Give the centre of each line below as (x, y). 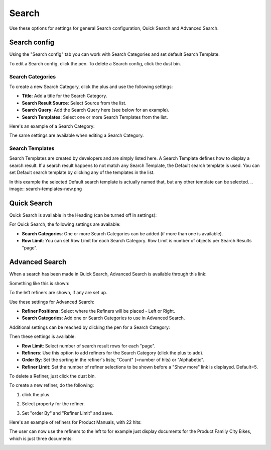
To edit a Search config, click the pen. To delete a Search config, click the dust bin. (95, 63)
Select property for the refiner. (53, 404)
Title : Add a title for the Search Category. (64, 96)
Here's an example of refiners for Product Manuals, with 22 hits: (76, 422)
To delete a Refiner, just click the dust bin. (53, 376)
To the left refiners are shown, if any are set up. (58, 293)
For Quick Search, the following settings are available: (65, 224)
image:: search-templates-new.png (46, 189)
